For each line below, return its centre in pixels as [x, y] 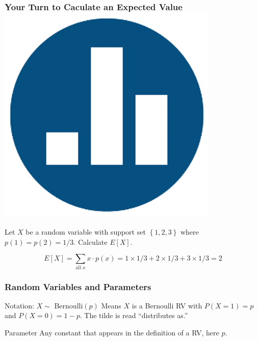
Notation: [19, 305]
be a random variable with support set [86, 232]
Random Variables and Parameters [78, 286]
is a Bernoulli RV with [167, 305]
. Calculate [91, 241]
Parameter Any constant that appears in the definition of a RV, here [112, 333]
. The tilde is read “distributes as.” [134, 315]
